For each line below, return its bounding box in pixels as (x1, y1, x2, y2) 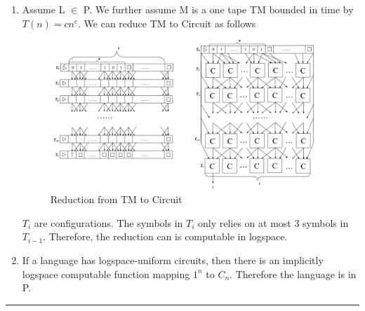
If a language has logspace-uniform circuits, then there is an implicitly (22, 252, 324, 267)
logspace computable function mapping (22, 266, 190, 281)
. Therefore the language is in (230, 266, 357, 281)
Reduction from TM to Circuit (50, 192, 182, 207)
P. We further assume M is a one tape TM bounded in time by (83, 2, 354, 16)
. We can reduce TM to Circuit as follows (78, 15, 256, 30)
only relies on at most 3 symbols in (197, 215, 349, 230)
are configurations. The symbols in (34, 215, 183, 230)
